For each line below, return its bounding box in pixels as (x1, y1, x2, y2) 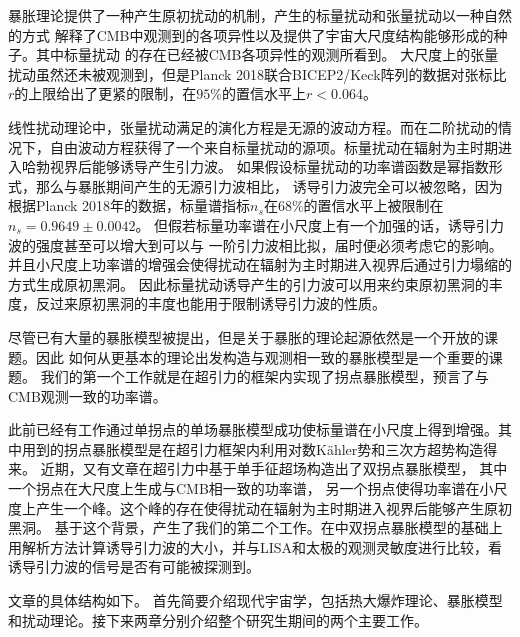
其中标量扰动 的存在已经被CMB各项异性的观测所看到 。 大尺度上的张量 (35, 44, 499, 65)
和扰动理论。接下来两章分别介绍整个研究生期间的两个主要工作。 (8, 609, 428, 630)
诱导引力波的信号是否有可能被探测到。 (8, 556, 260, 577)
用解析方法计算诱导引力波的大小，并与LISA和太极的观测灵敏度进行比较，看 (8, 536, 503, 557)
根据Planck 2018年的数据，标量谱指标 (8, 195, 251, 216)
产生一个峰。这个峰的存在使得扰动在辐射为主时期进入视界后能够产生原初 (35, 497, 512, 518)
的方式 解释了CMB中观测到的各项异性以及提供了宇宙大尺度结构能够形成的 (8, 24, 494, 45)
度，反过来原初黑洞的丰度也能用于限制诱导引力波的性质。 (8, 293, 386, 314)
